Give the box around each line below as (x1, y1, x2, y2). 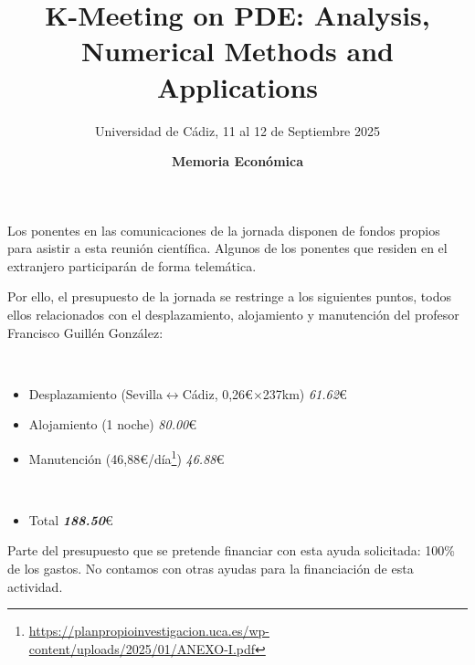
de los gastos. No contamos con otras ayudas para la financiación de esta (7, 559, 414, 578)
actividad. (7, 576, 63, 596)
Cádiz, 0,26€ (182, 384, 253, 403)
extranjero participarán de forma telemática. (7, 256, 257, 275)
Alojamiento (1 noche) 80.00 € (28, 415, 197, 434)
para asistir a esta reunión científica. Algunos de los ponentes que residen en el (7, 238, 448, 258)
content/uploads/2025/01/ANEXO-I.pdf (28, 639, 256, 658)
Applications (156, 68, 319, 105)
